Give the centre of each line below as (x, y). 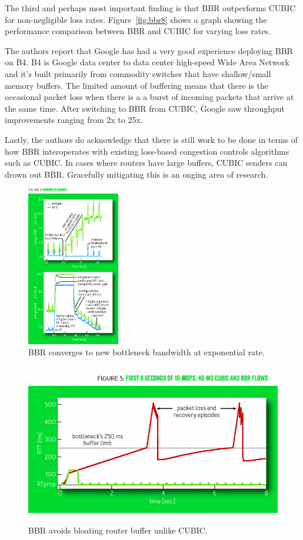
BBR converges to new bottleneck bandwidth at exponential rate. (146, 352)
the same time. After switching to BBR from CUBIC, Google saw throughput (145, 108)
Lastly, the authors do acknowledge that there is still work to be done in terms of (151, 139)
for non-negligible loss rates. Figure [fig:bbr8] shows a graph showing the (136, 19)
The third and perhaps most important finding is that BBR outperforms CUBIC (150, 8)
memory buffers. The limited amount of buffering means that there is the (136, 85)
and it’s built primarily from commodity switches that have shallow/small (138, 73)
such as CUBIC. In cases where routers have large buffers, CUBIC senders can (146, 163)
